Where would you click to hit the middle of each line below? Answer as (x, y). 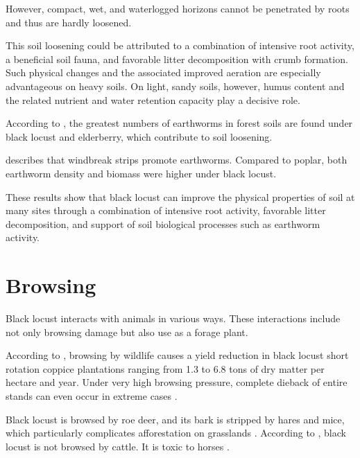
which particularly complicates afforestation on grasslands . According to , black (176, 433)
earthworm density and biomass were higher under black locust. (141, 173)
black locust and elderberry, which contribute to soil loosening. (139, 136)
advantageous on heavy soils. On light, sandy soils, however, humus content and (175, 86)
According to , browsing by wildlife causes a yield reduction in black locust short (177, 355)
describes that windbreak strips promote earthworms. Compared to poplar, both (177, 160)
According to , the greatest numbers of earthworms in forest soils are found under (179, 123)
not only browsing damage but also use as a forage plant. (127, 332)
